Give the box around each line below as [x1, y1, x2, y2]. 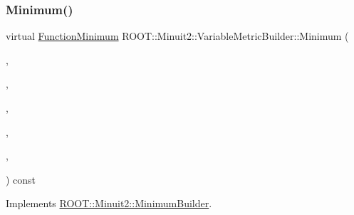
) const [6, 172, 36, 187]
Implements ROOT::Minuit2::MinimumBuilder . [6, 196, 212, 211]
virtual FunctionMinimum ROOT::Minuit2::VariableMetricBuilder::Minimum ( [6, 28, 349, 43]
